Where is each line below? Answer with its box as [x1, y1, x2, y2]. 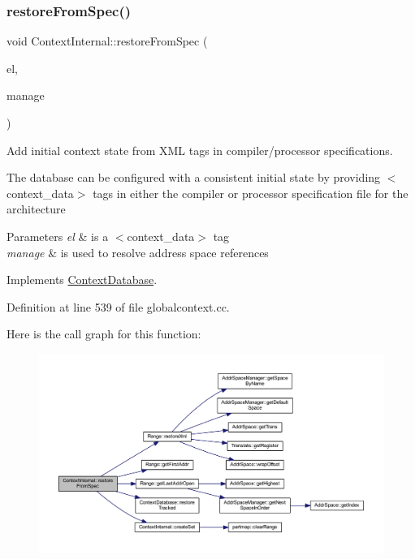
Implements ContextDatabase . [6, 271, 158, 288]
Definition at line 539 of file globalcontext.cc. [6, 298, 230, 315]
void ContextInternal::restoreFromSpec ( [6, 32, 208, 49]
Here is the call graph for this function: [6, 325, 201, 342]
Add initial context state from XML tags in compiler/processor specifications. [6, 141, 393, 158]
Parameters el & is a [6, 227, 109, 244]
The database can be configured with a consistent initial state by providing [6, 169, 381, 186]
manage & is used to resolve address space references [6, 243, 269, 260]
